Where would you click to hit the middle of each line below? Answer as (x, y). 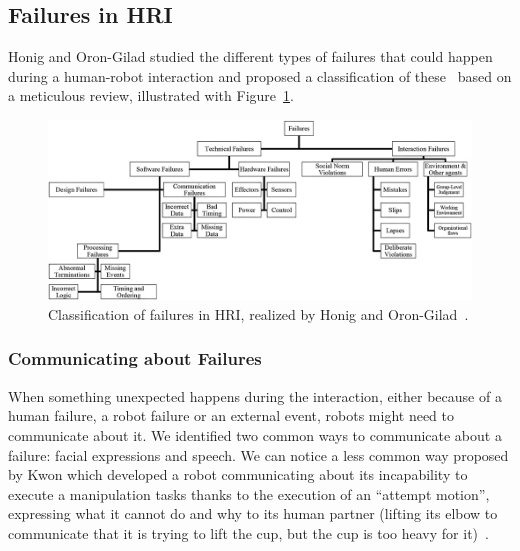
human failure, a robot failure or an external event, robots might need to (231, 415)
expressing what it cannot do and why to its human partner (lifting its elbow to (253, 513)
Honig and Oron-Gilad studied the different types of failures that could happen (250, 56)
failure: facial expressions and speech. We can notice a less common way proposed (258, 454)
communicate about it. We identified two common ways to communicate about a (255, 434)
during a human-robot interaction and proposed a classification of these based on (260, 75)
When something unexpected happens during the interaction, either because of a (255, 395)
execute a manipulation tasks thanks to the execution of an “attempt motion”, (249, 493)
